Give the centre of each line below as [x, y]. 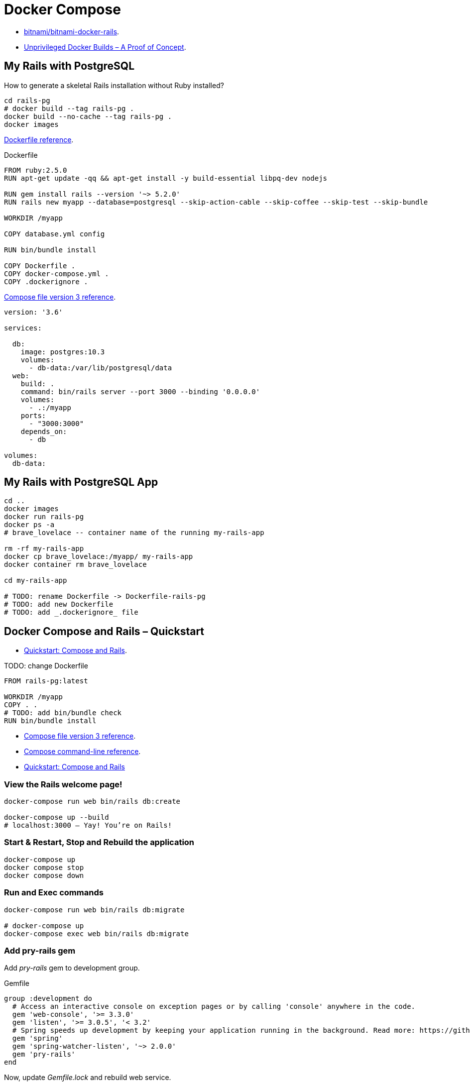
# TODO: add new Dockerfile [59, 604]
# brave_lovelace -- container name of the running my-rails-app [134, 533]
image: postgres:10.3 [63, 352]
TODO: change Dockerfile [46, 666]
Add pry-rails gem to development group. [72, 968]
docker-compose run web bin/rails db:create [92, 802]
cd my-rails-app [36, 581]
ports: [33, 415]
